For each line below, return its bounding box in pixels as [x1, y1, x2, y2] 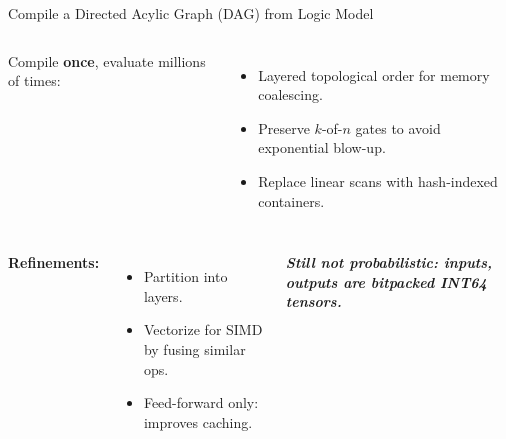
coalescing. [258, 84, 323, 105]
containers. [258, 190, 325, 211]
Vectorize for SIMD [143, 319, 263, 340]
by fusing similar [143, 338, 246, 359]
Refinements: [8, 252, 100, 273]
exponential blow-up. [258, 137, 386, 158]
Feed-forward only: [143, 392, 259, 413]
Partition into [143, 266, 228, 287]
